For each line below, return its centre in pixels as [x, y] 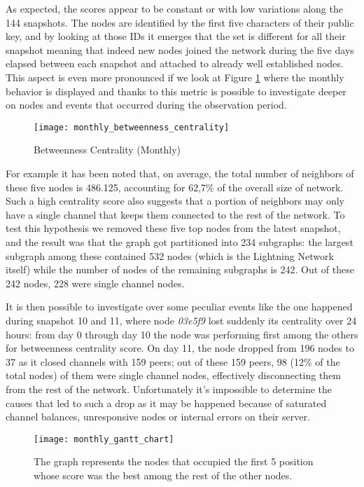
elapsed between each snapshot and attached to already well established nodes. [175, 63]
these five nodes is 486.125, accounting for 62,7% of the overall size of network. [175, 187]
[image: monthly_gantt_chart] [104, 439]
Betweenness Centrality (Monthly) [107, 150]
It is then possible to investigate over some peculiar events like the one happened [179, 307]
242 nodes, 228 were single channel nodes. [95, 283]
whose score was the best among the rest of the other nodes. [163, 475]
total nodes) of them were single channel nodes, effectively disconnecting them [174, 375]
